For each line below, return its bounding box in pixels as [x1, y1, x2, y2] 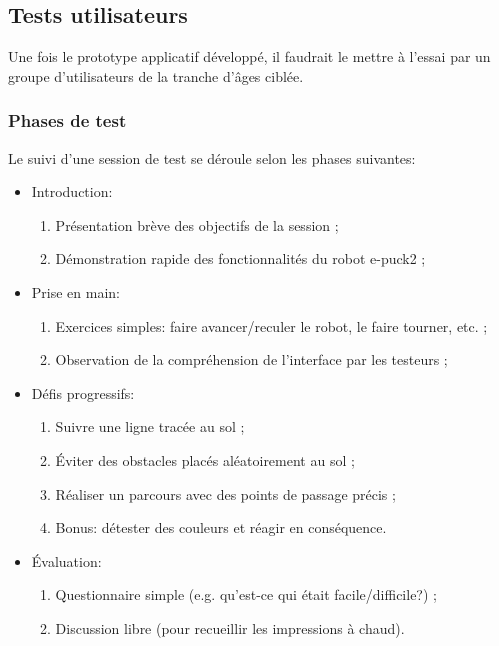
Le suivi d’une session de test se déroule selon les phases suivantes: [8, 147, 416, 168]
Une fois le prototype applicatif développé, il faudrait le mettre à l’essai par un [8, 46, 491, 67]
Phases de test [8, 108, 127, 133]
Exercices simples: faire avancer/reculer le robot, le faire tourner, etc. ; [55, 315, 488, 336]
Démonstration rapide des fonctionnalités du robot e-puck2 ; [55, 248, 426, 269]
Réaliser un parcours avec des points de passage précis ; [55, 483, 396, 504]
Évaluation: [31, 550, 102, 571]
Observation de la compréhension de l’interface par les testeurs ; [55, 349, 448, 370]
